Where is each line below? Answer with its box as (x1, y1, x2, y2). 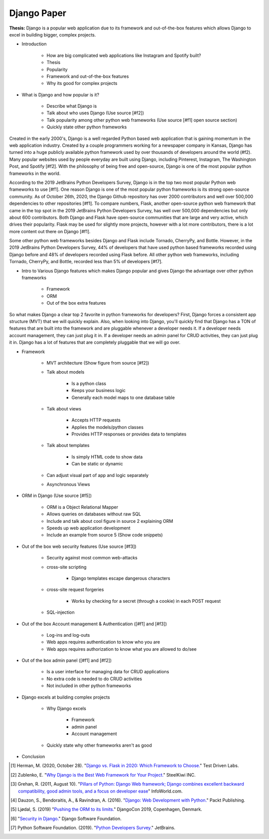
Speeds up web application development (46, 525, 131, 531)
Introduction (21, 41, 47, 47)
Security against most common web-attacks (46, 555, 138, 561)
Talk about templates (46, 442, 90, 448)
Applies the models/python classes (71, 424, 144, 430)
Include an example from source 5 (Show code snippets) (46, 532, 163, 538)
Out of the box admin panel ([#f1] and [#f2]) (21, 657, 112, 664)
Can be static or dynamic (71, 461, 123, 467)
